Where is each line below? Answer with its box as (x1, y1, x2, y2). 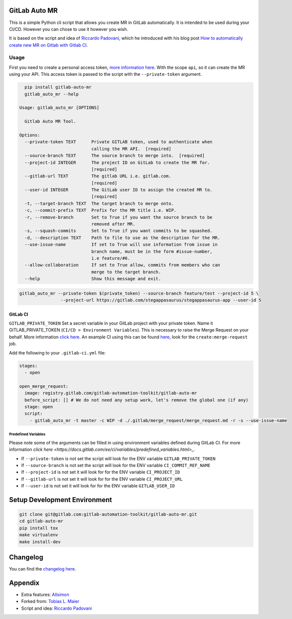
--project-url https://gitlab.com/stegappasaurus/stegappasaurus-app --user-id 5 (60, 297, 261, 303)
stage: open (24, 404, 53, 409)
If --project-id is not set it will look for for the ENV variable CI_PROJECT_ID (21, 469, 180, 475)
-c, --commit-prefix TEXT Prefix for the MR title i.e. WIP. (24, 208, 177, 213)
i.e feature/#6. (91, 255, 130, 261)
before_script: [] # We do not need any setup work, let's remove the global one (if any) (24, 397, 249, 403)
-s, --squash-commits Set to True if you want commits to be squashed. (24, 228, 212, 234)
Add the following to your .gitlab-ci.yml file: (9, 350, 106, 355)
